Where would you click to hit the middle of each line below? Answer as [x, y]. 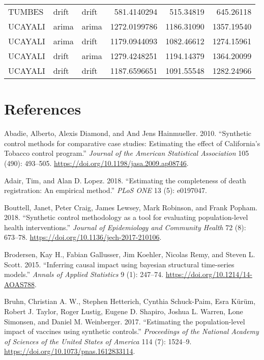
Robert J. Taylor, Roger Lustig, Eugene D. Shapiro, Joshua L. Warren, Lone [124, 311]
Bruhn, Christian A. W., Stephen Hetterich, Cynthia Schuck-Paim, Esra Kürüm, [130, 301]
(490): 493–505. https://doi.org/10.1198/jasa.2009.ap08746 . [96, 163]
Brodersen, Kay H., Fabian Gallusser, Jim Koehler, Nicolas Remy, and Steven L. [130, 254]
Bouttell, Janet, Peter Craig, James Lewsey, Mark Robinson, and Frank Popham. [131, 207]
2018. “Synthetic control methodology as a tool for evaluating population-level [126, 217]
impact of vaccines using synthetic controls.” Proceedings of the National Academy [131, 331]
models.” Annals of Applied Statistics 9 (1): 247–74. [84, 274]
